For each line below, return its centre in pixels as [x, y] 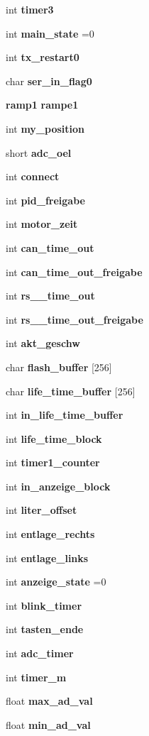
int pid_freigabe [45, 200]
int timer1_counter [53, 462]
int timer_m [36, 677]
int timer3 [30, 9]
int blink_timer [44, 605]
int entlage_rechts [50, 534]
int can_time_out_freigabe [74, 271]
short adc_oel [39, 152]
